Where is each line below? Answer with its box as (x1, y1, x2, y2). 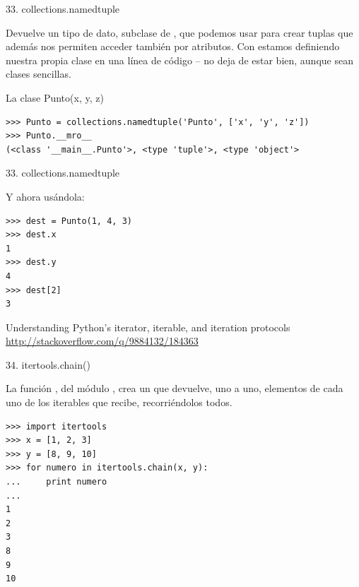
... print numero (6, 477, 107, 487)
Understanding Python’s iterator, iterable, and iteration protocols (6, 319, 290, 334)
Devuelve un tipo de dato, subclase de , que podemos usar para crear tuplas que (6, 25, 353, 40)
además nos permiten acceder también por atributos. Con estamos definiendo (6, 39, 340, 54)
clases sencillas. (6, 66, 71, 81)
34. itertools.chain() (6, 357, 90, 372)
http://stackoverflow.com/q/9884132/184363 (6, 333, 199, 348)
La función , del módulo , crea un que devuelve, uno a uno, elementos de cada (6, 381, 343, 396)
